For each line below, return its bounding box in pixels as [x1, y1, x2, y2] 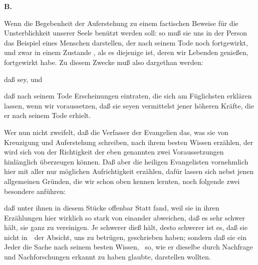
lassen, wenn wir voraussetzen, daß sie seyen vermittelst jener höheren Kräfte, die [4, 100, 254, 110]
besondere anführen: [4, 185, 66, 196]
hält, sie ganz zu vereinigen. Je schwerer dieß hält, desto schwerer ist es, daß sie [4, 222, 248, 232]
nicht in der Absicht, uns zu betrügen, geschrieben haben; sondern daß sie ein [4, 231, 246, 242]
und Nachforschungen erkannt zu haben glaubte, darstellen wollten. [4, 251, 211, 262]
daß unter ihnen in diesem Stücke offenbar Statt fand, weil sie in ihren [4, 202, 219, 213]
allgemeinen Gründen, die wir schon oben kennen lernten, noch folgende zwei [4, 175, 240, 186]
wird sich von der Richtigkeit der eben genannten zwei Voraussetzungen [4, 146, 224, 157]
